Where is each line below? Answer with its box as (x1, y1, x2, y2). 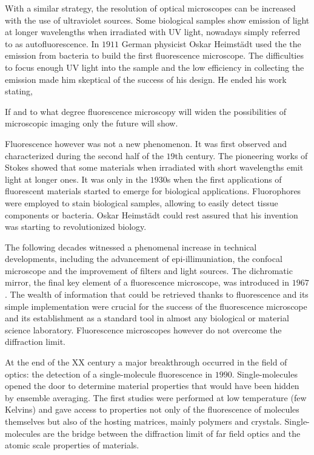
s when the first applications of (167, 172, 282, 185)
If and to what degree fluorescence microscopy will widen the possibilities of (5, 105, 287, 117)
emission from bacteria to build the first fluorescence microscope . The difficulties (5, 49, 304, 62)
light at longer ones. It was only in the (5, 172, 148, 185)
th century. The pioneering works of (175, 149, 308, 162)
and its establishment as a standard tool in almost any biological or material (5, 312, 289, 324)
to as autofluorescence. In (5, 37, 99, 50)
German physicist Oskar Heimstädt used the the (121, 37, 301, 50)
